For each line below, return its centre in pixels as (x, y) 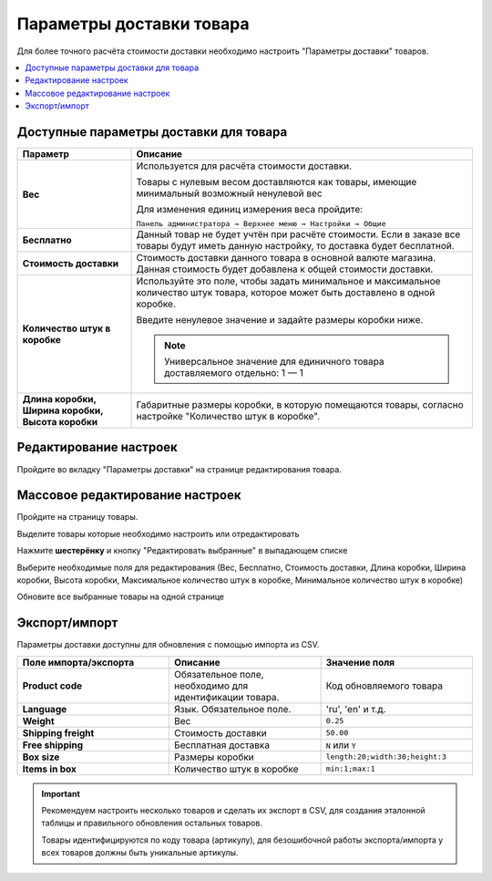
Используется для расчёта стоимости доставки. (244, 166)
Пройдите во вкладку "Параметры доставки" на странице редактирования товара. (179, 469)
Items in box (49, 769)
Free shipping (53, 745)
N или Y (341, 745)
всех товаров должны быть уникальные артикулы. (140, 853)
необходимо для (211, 686)
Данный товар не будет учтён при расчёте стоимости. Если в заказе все (298, 234)
